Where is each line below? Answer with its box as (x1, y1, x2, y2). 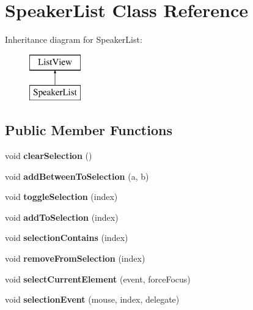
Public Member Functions (5, 120, 172, 139)
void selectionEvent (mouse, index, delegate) (5, 293, 180, 306)
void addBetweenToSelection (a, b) (5, 169, 149, 182)
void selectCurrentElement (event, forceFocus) (5, 272, 191, 285)
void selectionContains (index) (5, 231, 128, 244)
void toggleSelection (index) (5, 190, 118, 203)
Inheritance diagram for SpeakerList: (5, 33, 142, 46)
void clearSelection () (5, 149, 92, 162)
